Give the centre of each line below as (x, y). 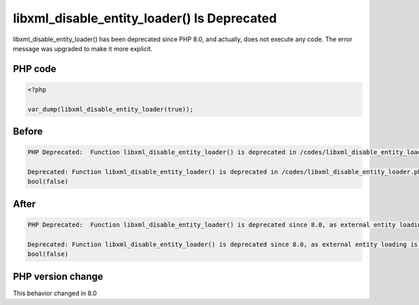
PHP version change (58, 276)
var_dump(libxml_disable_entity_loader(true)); (110, 109)
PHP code (35, 69)
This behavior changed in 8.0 (55, 293)
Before (28, 132)
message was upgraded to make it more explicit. (83, 48)
